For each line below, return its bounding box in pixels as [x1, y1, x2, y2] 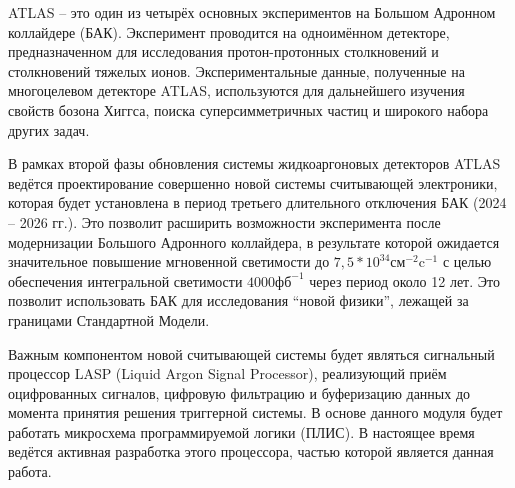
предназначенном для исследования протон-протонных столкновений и [8, 41, 439, 62]
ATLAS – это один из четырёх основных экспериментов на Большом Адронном [8, 2, 496, 22]
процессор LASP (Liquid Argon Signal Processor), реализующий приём [8, 363, 447, 384]
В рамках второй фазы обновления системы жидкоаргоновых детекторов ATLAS [8, 153, 501, 174]
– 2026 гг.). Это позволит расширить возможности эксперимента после [8, 211, 441, 232]
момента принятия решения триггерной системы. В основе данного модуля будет [8, 402, 503, 423]
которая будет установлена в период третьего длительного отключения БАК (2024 [8, 192, 507, 213]
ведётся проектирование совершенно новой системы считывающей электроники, [8, 172, 498, 193]
